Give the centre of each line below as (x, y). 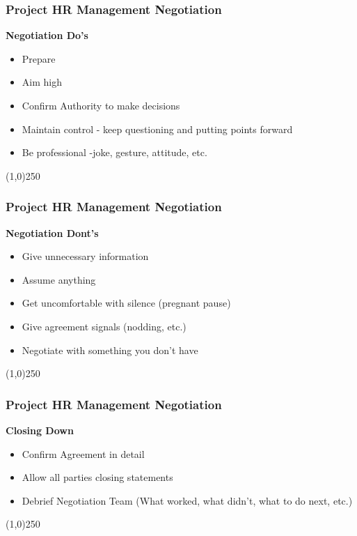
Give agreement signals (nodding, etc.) (104, 326)
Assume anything (59, 279)
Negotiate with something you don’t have (110, 350)
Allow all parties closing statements (97, 477)
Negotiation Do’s (47, 35)
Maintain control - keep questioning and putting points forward (157, 129)
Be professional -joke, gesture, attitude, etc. (114, 152)
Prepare (39, 58)
